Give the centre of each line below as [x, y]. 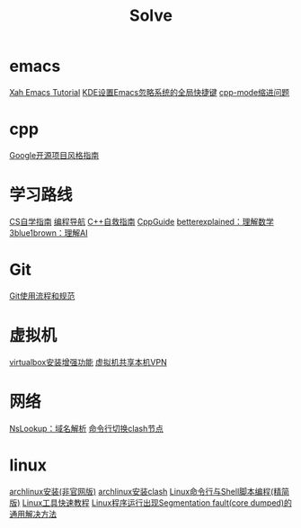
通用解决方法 [33, 514]
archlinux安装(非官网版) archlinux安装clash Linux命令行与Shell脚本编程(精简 [150, 491]
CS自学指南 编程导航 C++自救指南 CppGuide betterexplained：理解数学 [142, 221]
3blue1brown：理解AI [49, 233]
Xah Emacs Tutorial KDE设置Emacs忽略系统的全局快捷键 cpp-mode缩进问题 [150, 92]
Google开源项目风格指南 [54, 155]
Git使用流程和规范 [42, 295]
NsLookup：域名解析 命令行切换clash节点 [87, 428]
